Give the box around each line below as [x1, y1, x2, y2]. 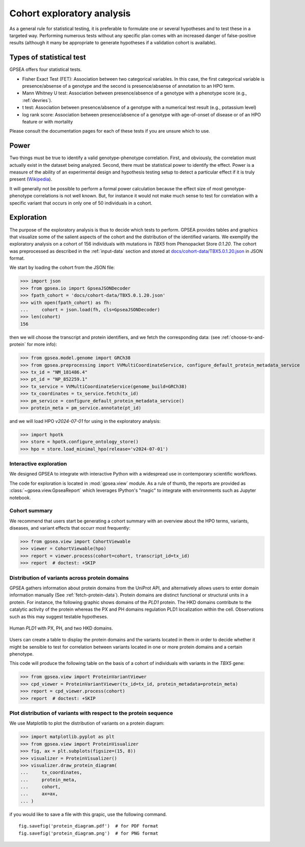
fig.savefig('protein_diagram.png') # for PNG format [18, 830, 159, 836]
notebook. [9, 494, 31, 501]
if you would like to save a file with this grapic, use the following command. [9, 811, 167, 817]
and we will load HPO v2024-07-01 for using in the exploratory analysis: [9, 418, 161, 424]
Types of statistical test [9, 53, 86, 62]
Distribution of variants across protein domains [9, 574, 129, 581]
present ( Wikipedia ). [9, 176, 53, 182]
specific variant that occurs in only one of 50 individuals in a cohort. [9, 200, 152, 206]
